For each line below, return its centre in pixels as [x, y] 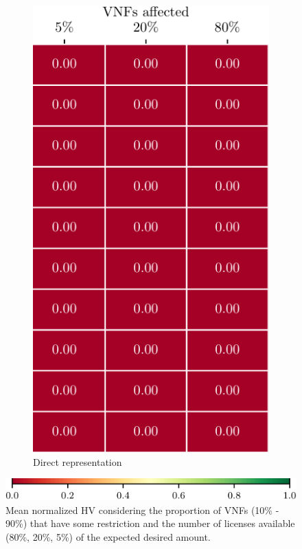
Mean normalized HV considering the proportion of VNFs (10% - [142, 509]
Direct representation [78, 461]
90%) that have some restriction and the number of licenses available [150, 523]
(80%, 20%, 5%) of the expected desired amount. [108, 536]
